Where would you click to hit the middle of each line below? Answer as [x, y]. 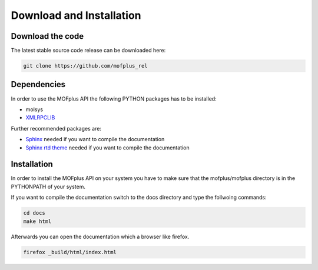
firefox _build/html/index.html [70, 252]
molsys [34, 109]
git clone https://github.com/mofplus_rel [85, 66]
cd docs [34, 213]
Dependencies [38, 84]
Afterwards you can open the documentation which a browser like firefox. [100, 236]
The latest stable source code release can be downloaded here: [88, 51]
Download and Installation [76, 15]
